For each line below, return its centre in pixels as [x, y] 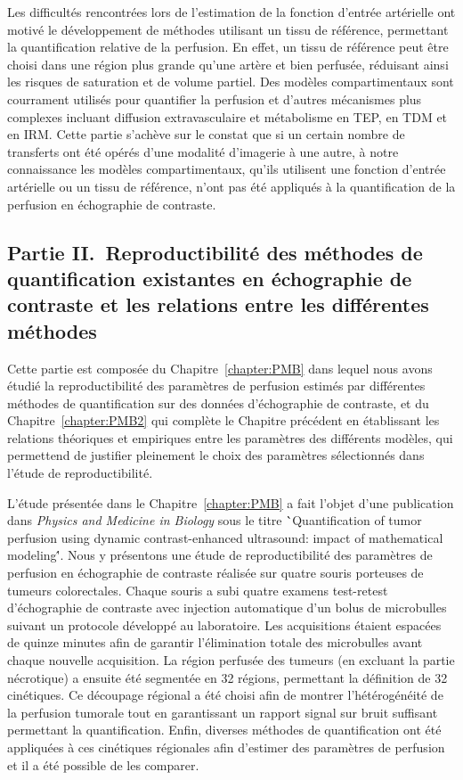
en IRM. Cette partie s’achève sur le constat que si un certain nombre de [206, 134]
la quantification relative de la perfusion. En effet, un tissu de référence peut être [228, 47]
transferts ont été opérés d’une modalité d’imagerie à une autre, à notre [203, 151]
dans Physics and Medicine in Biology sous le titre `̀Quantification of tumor [215, 520]
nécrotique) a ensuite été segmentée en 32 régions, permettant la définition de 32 [227, 677]
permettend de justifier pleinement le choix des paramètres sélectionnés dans [216, 455]
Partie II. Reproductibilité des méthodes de [215, 252]
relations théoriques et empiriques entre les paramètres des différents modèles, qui [230, 437]
